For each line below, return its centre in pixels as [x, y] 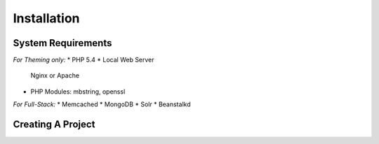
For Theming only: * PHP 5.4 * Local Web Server [84, 60]
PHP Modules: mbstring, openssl [78, 92]
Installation [46, 18]
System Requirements [62, 43]
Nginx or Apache [55, 75]
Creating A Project [54, 125]
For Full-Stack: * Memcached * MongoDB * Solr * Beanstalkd [102, 104]
